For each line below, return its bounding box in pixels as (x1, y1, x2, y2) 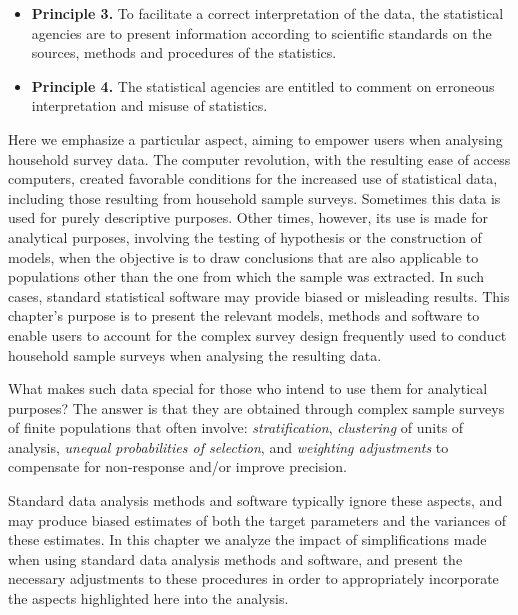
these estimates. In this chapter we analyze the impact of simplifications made (8, 529, 487, 550)
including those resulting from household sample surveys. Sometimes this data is (8, 187, 501, 208)
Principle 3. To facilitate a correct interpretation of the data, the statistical (31, 3, 504, 23)
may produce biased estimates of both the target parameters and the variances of (8, 509, 506, 530)
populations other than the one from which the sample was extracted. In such (8, 266, 485, 287)
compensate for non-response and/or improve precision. (8, 456, 347, 477)
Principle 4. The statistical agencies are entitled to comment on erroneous (31, 75, 495, 96)
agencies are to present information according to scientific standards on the (31, 22, 492, 43)
